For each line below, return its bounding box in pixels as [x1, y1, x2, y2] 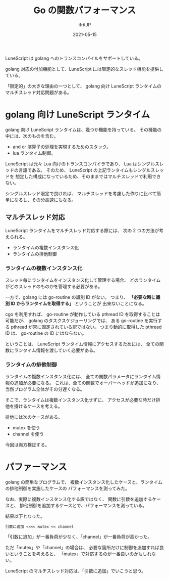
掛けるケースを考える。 [14, 403, 63, 410]
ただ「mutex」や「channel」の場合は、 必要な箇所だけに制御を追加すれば [5, 545, 160, 551]
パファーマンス [5, 461, 67, 473]
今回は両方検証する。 [5, 442, 49, 448]
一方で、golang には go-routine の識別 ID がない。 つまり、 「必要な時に [5, 294, 156, 300]
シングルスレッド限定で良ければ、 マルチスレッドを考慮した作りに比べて [5, 190, 157, 196]
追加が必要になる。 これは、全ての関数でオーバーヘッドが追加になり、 [14, 380, 161, 386]
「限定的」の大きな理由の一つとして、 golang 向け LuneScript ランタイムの [5, 83, 161, 89]
